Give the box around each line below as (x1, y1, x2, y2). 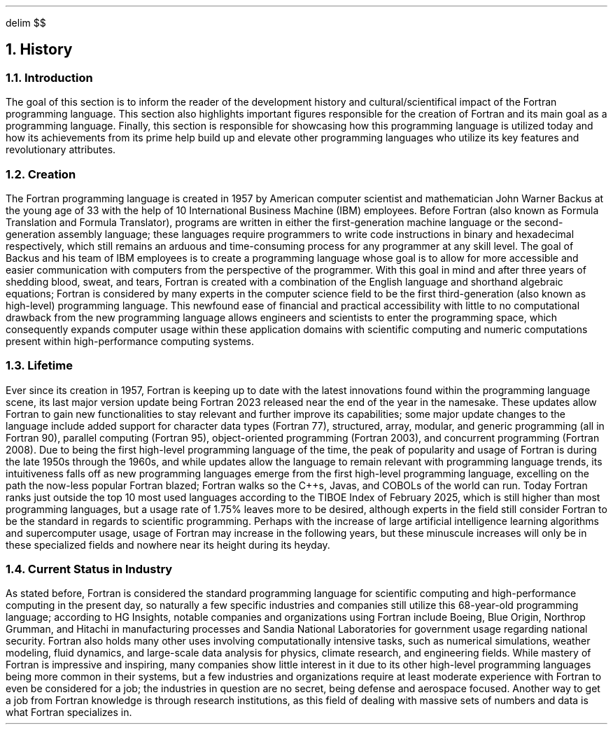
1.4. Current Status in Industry (6, 562, 173, 577)
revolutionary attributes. (6, 143, 116, 156)
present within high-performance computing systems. (6, 335, 254, 347)
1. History (6, 41, 73, 59)
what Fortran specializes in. (6, 706, 132, 719)
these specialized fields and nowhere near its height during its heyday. (6, 538, 330, 551)
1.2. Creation (6, 167, 76, 181)
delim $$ (6, 17, 46, 29)
